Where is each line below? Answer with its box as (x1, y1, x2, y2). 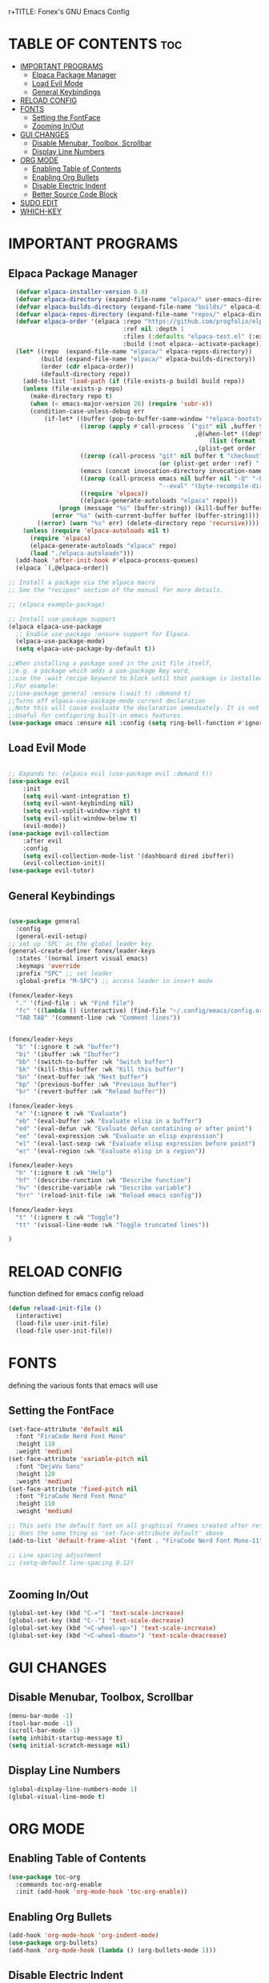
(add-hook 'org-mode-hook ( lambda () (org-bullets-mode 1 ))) (8, 1946, 217, 1954)
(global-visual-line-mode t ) (8, 1793, 106, 1801)
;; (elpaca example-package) (8, 600, 106, 609)
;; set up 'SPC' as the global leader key (8, 940, 152, 948)
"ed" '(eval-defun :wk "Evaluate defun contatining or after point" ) (15, 1124, 252, 1132)
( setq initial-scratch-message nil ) (8, 1742, 130, 1750)
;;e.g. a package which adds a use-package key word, (8, 667, 192, 675)
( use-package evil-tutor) (8, 867, 94, 875)
